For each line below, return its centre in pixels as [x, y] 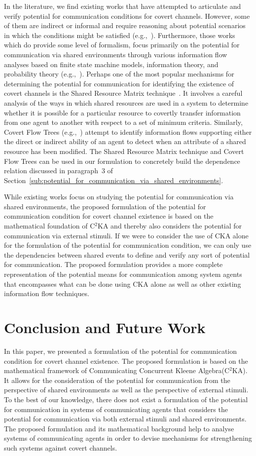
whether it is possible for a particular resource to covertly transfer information [122, 112]
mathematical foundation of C [50, 226]
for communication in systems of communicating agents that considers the [116, 409]
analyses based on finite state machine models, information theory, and [111, 64]
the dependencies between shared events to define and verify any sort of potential [127, 254]
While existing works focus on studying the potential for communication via [119, 197]
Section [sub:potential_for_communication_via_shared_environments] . [114, 180]
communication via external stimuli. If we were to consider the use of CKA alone [126, 235]
